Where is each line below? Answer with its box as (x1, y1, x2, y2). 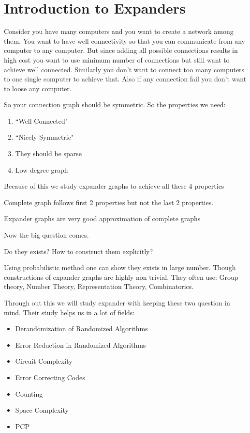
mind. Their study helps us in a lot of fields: (4, 307, 135, 317)
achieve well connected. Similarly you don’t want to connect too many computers (4, 64, 245, 74)
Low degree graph (15, 164, 68, 175)
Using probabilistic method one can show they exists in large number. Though (4, 262, 236, 273)
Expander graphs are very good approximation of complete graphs (4, 213, 201, 224)
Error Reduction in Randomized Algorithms (15, 339, 146, 350)
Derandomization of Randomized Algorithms (15, 323, 148, 334)
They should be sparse (15, 148, 82, 159)
